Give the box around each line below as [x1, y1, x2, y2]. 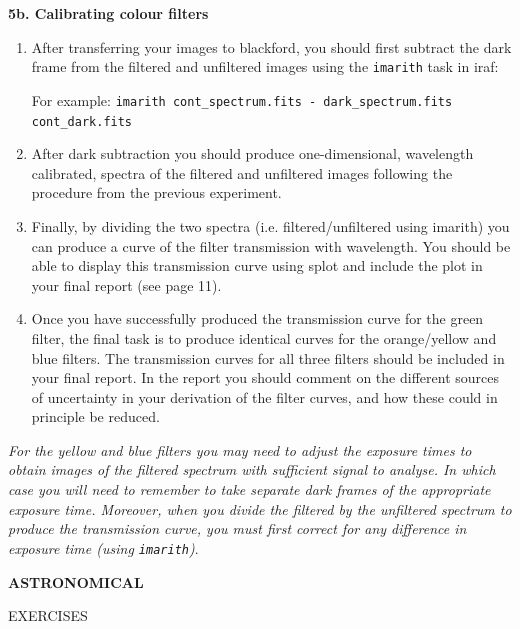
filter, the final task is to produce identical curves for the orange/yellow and [31, 327, 497, 348]
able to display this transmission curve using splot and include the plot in [31, 255, 483, 276]
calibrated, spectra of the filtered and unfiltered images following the [31, 162, 453, 183]
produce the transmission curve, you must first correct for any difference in [8, 518, 467, 539]
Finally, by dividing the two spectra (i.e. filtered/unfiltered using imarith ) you [31, 215, 510, 236]
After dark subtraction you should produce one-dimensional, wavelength [31, 143, 474, 164]
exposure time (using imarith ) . [8, 537, 199, 558]
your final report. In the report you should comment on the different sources [31, 367, 499, 388]
